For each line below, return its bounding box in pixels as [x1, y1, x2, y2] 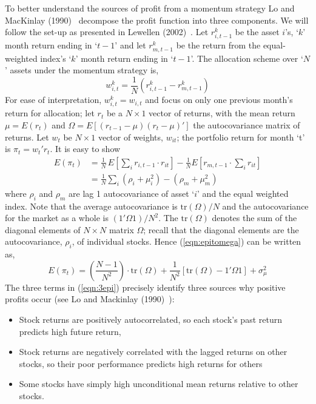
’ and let [115, 39, 146, 51]
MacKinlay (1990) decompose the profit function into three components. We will [5, 13, 309, 26]
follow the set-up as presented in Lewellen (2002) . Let [5, 25, 209, 38]
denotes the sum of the [212, 211, 297, 224]
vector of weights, [98, 130, 163, 143]
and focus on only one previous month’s [145, 93, 293, 106]
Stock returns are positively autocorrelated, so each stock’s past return [19, 313, 282, 325]
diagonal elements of [5, 223, 81, 236]
